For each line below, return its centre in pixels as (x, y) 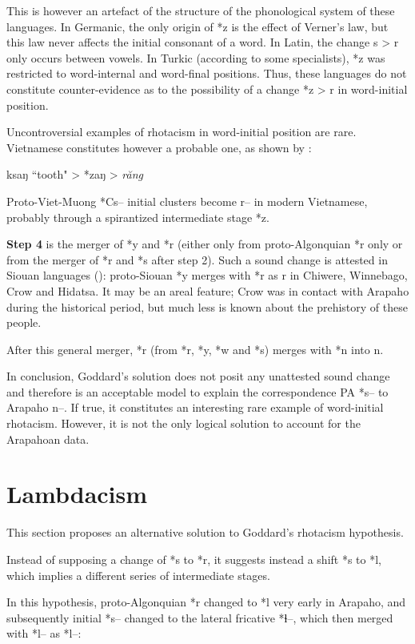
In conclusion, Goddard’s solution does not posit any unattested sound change (198, 376)
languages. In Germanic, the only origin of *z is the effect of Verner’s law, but (198, 26)
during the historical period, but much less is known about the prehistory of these (207, 306)
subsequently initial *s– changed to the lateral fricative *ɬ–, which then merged (200, 617)
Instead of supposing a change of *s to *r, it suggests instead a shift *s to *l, (194, 559)
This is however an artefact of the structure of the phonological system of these (201, 10)
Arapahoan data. (48, 439)
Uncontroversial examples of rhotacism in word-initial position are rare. (182, 132)
